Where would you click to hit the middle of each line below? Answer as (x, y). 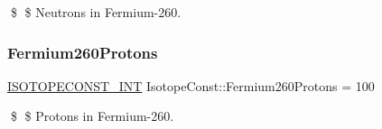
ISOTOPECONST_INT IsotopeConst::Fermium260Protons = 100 (191, 85)
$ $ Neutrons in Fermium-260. (96, 12)
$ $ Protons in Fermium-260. (92, 116)
